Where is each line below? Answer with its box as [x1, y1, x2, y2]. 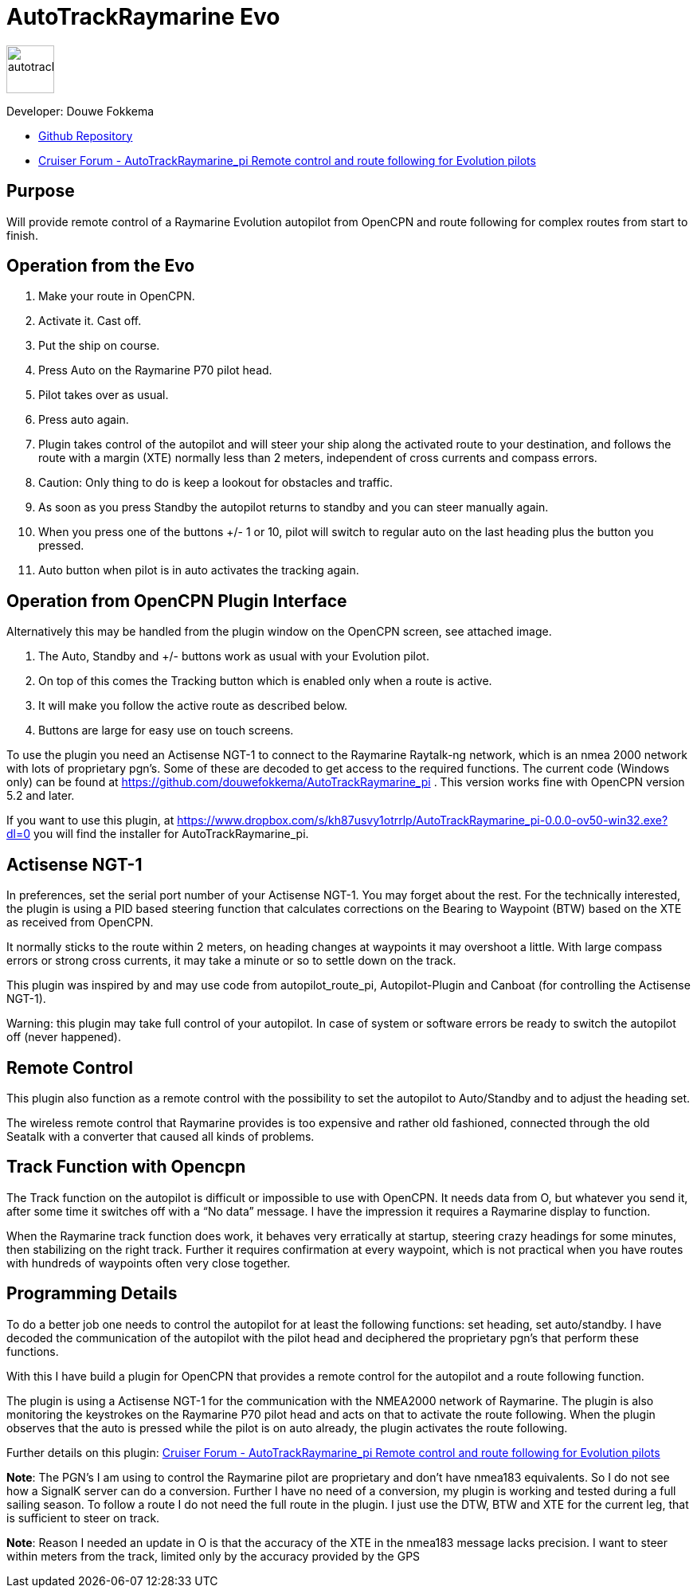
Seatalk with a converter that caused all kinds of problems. [6, 1129, 315, 1143]
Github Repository [38, 128, 133, 143]
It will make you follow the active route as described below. [38, 699, 348, 713]
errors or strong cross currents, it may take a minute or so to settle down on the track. [6, 954, 456, 968]
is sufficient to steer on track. [6, 1510, 160, 1525]
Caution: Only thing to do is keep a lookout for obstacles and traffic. [38, 476, 394, 490]
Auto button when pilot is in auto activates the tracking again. [38, 563, 359, 578]
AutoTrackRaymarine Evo [6, 3, 280, 30]
